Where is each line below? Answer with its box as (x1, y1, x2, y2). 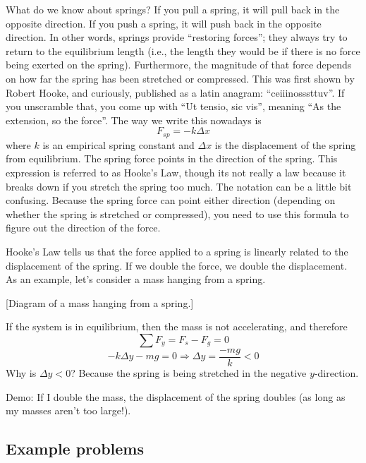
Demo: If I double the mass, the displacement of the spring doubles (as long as (6, 389, 346, 404)
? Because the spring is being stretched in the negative (71, 365, 307, 380)
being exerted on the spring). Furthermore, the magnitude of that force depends (6, 57, 352, 72)
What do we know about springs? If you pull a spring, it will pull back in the (6, 2, 340, 16)
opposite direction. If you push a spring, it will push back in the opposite (6, 16, 322, 30)
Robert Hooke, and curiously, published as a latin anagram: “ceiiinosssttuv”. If (6, 85, 345, 100)
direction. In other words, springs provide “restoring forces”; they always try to (6, 30, 348, 44)
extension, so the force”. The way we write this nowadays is (6, 112, 262, 127)
